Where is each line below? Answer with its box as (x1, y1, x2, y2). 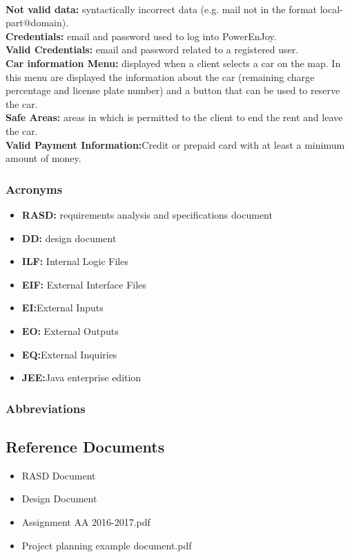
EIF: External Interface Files (21, 277, 146, 291)
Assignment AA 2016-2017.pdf (21, 514, 150, 529)
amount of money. (6, 151, 81, 165)
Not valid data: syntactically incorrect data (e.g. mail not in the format (6, 1, 318, 16)
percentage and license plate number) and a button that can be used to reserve (6, 83, 340, 98)
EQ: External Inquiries (21, 347, 117, 361)
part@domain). (6, 15, 69, 30)
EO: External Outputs (21, 323, 119, 338)
